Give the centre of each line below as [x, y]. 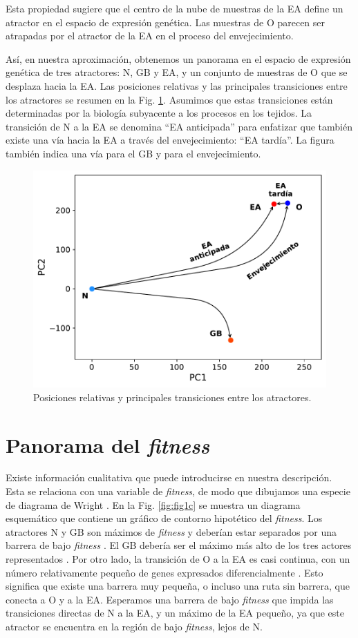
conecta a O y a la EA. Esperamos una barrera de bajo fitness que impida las [170, 599]
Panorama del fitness [108, 445]
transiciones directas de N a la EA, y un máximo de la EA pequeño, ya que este [175, 613]
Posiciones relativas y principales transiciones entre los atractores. [172, 397]
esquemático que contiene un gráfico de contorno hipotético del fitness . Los [164, 518]
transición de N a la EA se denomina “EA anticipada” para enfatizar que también [179, 126]
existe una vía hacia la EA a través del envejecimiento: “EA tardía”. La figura [170, 140]
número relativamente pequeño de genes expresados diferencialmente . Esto [164, 572]
